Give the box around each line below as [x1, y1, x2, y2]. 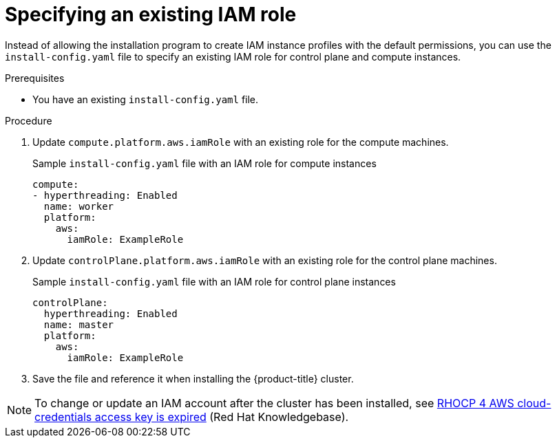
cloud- [517, 396, 551, 410]
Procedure [5, 114, 52, 127]
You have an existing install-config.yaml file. [32, 93, 259, 105]
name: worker [43, 200, 114, 212]
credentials [34, 409, 92, 424]
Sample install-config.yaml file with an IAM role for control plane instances [32, 275, 396, 288]
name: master [43, 318, 114, 330]
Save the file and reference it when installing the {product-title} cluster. [32, 372, 354, 385]
